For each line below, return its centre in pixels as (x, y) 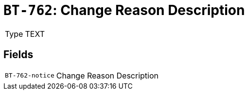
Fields (18, 55)
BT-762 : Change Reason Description (124, 10)
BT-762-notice (30, 76)
